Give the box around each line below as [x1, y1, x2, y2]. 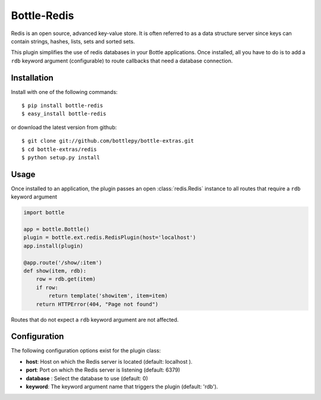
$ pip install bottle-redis [21, 102, 103, 109]
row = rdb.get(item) [36, 276, 96, 282]
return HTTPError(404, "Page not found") [36, 301, 159, 307]
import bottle [23, 209, 65, 216]
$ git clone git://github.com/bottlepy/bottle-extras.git [21, 137, 194, 144]
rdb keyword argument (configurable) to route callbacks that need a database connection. [11, 57, 233, 64]
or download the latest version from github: [11, 124, 117, 131]
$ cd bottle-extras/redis [21, 146, 97, 153]
